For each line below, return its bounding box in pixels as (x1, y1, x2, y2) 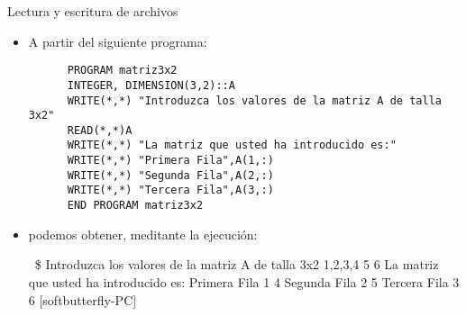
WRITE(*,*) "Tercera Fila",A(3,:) (67, 184, 274, 197)
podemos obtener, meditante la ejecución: (28, 224, 258, 243)
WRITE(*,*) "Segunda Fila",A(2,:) (67, 168, 274, 182)
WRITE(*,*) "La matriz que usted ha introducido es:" (67, 139, 397, 152)
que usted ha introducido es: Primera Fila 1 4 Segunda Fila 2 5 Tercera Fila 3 (28, 272, 460, 291)
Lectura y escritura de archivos (7, 2, 178, 20)
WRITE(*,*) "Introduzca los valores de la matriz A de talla (67, 94, 442, 107)
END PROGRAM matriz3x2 (67, 199, 204, 212)
